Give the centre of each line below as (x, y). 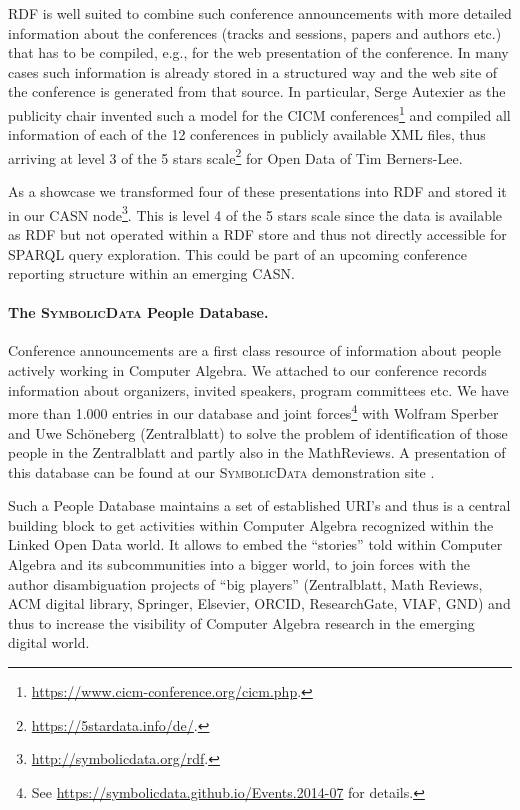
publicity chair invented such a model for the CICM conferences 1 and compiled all (259, 113)
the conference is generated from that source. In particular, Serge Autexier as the (257, 91)
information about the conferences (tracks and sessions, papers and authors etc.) (255, 32)
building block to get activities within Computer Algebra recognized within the (251, 524)
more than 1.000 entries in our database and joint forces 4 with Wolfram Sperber (253, 411)
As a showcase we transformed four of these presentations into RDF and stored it (257, 191)
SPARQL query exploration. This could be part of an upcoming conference (237, 253)
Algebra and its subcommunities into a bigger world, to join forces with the (239, 564)
